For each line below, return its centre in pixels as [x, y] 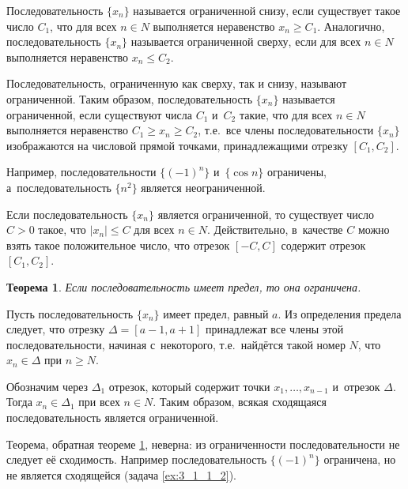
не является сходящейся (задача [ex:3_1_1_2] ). [121, 474]
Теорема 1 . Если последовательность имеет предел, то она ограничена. [184, 286]
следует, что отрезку [56, 329]
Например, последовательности [81, 172]
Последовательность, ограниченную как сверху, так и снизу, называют [177, 83]
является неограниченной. [203, 187]
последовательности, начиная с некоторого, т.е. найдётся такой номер [176, 344]
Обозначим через [47, 386]
